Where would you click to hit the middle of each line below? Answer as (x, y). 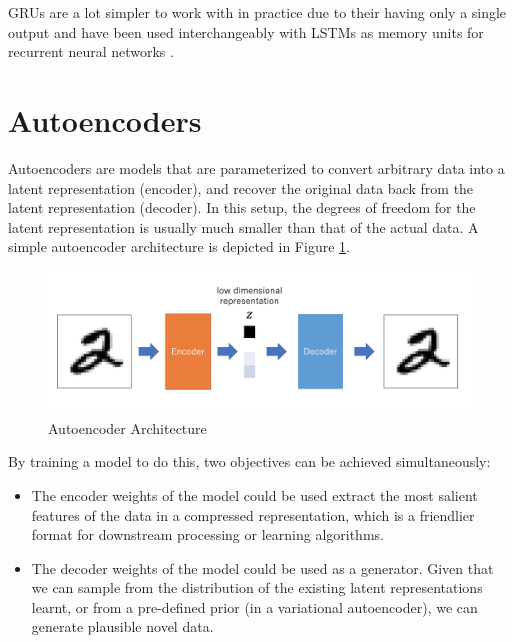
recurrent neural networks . (91, 51)
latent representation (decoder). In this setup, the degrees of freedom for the (242, 207)
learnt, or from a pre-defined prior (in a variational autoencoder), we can (254, 606)
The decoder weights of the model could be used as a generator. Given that (262, 567)
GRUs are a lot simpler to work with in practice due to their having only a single (257, 12)
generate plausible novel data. (122, 626)
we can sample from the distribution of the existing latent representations (257, 587)
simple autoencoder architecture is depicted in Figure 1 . (179, 246)
